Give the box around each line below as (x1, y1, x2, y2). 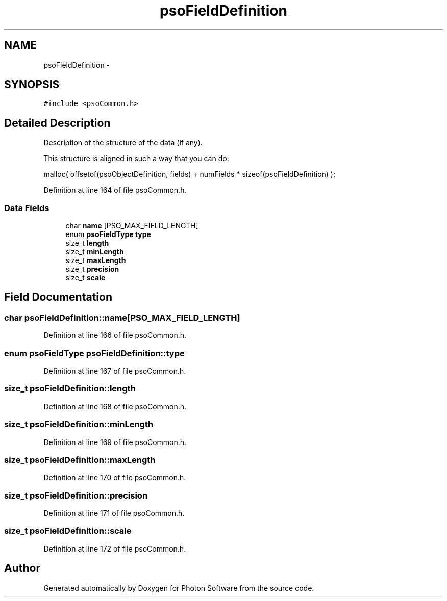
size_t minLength (65, 247, 124, 256)
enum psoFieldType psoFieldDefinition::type (4, 348, 185, 358)
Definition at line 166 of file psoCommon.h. (43, 331, 187, 340)
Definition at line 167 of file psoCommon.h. (43, 367, 186, 375)
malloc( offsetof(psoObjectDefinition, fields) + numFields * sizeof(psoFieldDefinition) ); (43, 170, 336, 179)
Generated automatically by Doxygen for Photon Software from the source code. (43, 583, 314, 592)
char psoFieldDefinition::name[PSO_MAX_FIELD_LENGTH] (4, 312, 240, 323)
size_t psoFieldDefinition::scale (4, 526, 132, 536)
